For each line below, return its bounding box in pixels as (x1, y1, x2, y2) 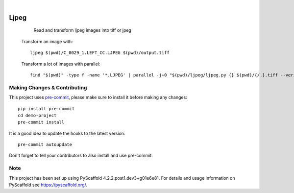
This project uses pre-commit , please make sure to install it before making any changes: (9, 95, 187, 100)
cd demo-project (18, 113, 57, 118)
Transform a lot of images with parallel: (21, 61, 100, 67)
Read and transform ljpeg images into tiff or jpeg (33, 27, 132, 33)
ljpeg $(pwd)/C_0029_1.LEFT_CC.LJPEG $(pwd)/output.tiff (30, 50, 170, 56)
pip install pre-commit (18, 106, 75, 111)
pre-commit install (18, 120, 65, 125)
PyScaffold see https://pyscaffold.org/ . (9, 182, 88, 188)
